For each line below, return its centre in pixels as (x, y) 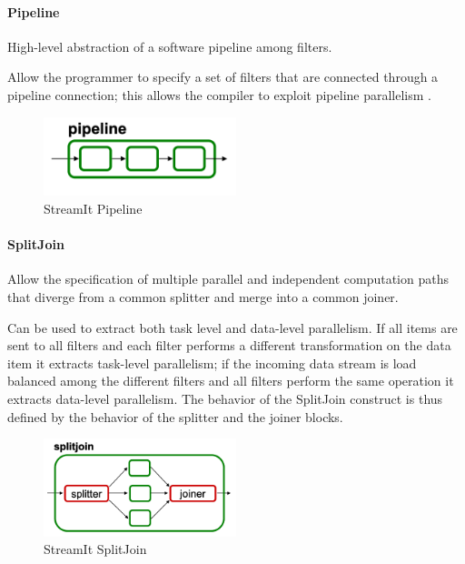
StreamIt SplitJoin (95, 549)
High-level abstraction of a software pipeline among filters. (170, 46)
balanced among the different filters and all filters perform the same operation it (231, 381)
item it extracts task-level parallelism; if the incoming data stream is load (212, 363)
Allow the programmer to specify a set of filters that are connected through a (223, 77)
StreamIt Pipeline (93, 209)
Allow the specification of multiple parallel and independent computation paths (228, 279)
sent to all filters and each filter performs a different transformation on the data (229, 345)
